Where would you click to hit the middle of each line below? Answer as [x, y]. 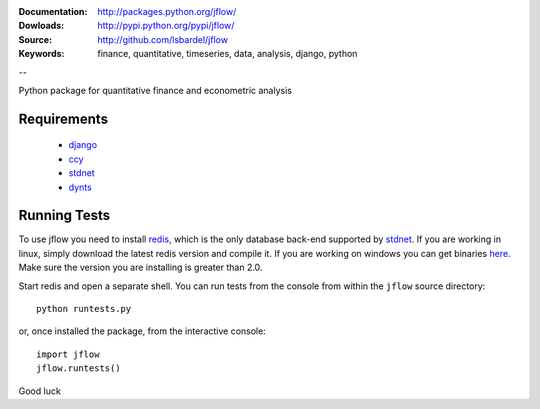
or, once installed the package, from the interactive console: [142, 331]
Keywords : [41, 54]
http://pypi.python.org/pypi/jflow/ [166, 26]
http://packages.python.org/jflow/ [167, 11]
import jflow [68, 354]
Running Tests [64, 215]
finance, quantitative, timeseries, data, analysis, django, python [227, 54]
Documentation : [53, 11]
